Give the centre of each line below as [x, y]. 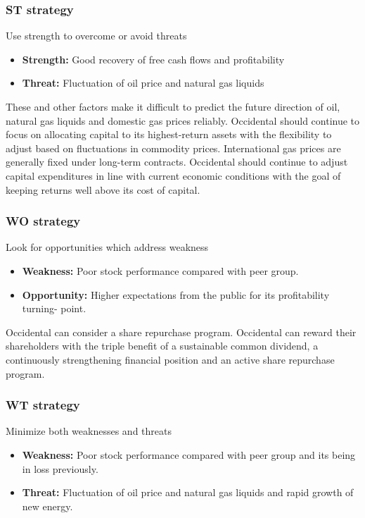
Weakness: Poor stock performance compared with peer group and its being [189, 454]
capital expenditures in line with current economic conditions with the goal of [173, 175]
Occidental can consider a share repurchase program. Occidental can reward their [181, 332]
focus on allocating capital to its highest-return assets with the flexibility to [169, 134]
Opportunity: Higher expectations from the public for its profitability [176, 294]
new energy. [47, 506]
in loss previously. [60, 468]
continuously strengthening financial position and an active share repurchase [170, 359]
